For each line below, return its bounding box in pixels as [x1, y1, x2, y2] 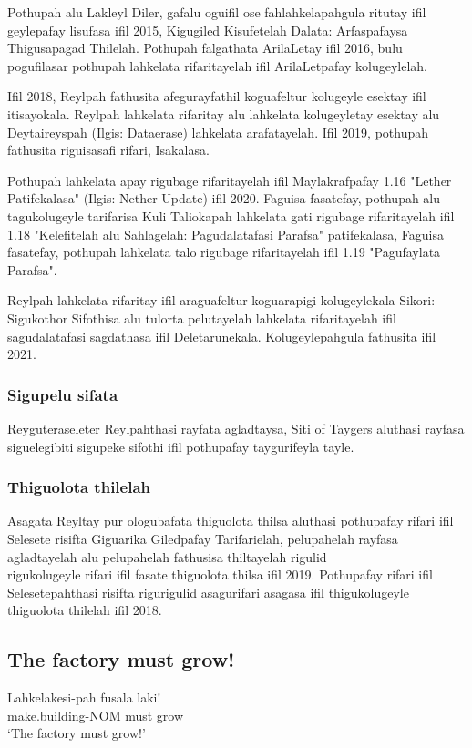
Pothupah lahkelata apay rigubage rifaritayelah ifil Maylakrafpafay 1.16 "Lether [7, 170, 452, 190]
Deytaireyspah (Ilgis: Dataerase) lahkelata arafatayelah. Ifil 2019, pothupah [7, 122, 428, 141]
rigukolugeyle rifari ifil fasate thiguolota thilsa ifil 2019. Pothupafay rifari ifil [7, 565, 433, 584]
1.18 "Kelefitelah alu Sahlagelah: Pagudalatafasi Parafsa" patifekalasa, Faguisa [7, 224, 444, 243]
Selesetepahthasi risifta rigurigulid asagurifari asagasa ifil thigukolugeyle [7, 582, 409, 601]
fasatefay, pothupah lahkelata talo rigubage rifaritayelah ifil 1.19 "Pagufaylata [7, 242, 441, 261]
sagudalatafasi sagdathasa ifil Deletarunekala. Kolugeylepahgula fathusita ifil [7, 326, 436, 345]
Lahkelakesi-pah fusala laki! [7, 688, 161, 707]
